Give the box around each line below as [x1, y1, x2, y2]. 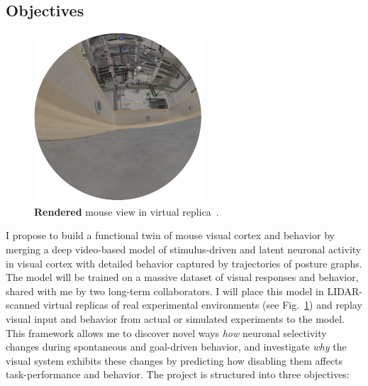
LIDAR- [327, 283, 362, 298]
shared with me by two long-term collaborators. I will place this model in [6, 283, 324, 298]
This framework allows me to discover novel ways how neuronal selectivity [6, 325, 327, 340]
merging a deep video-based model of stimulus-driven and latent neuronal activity [6, 241, 362, 256]
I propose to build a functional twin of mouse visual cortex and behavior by [6, 228, 335, 243]
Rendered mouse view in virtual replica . [34, 204, 219, 219]
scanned [6, 297, 40, 312]
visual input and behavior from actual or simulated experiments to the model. [6, 311, 345, 326]
